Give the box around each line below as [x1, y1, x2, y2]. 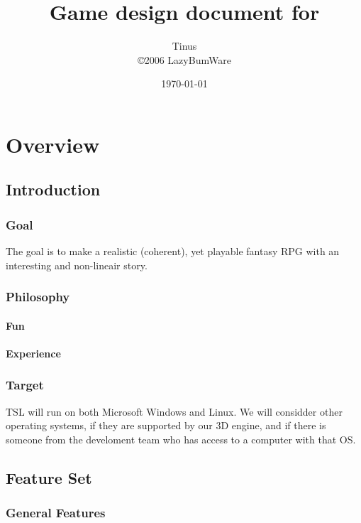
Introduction [6, 178, 101, 200]
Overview [6, 129, 100, 158]
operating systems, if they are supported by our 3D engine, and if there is [6, 418, 326, 433]
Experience [6, 345, 61, 360]
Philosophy [6, 288, 70, 306]
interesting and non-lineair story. [6, 257, 148, 272]
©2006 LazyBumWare [138, 52, 231, 67]
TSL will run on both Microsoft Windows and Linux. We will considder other [6, 404, 343, 419]
